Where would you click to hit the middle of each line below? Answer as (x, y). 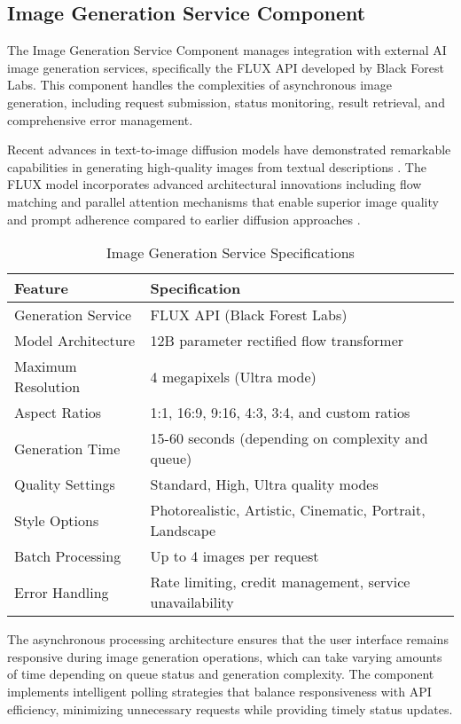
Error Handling (62, 592)
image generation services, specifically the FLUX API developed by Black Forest (226, 67)
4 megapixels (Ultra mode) (233, 376)
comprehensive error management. (100, 119)
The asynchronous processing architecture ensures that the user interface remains (228, 639)
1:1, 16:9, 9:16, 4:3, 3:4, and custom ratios (280, 413)
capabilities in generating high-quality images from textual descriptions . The (217, 166)
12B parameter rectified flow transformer (277, 341)
